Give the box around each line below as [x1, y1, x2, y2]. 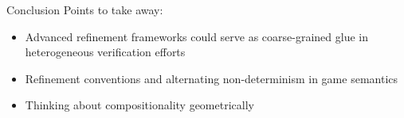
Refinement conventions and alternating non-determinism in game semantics [25, 70, 398, 86]
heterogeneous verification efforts [25, 44, 186, 60]
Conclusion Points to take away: [6, 2, 163, 17]
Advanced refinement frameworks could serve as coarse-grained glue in [25, 28, 369, 44]
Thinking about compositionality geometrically [25, 97, 254, 113]
